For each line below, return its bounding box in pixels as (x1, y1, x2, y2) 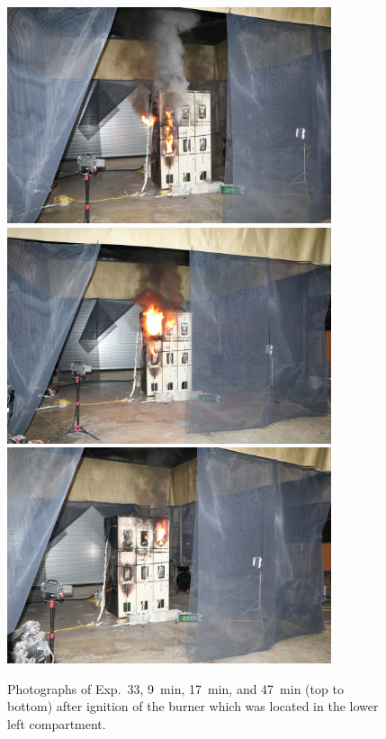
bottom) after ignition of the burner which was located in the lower (7, 697, 379, 716)
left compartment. (7, 714, 106, 733)
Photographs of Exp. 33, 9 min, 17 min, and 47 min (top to (7, 679, 344, 698)
